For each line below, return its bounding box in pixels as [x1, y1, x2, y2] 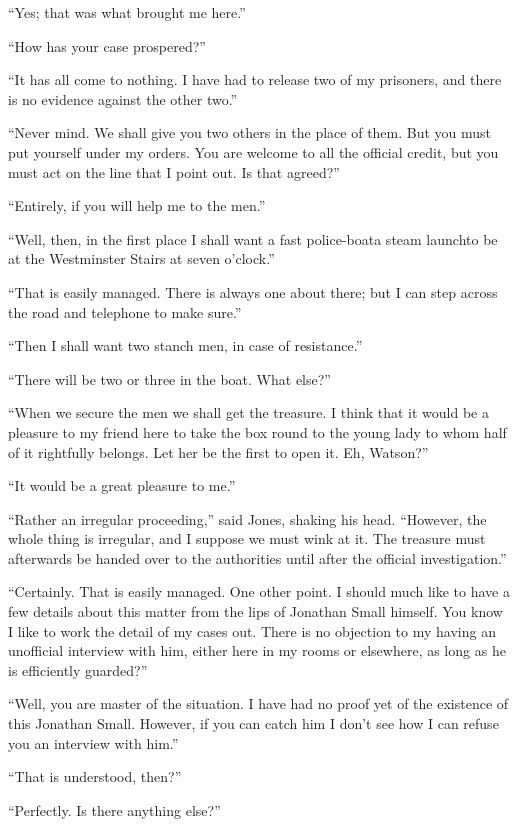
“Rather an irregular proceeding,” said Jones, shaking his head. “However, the [8, 508, 487, 529]
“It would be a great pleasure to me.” [8, 475, 236, 496]
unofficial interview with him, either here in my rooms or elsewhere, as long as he [8, 640, 506, 661]
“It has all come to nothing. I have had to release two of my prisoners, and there [8, 69, 502, 90]
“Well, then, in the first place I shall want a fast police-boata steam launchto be [8, 228, 498, 249]
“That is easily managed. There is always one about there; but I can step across [8, 281, 498, 302]
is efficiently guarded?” [8, 659, 148, 680]
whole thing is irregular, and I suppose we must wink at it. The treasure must [8, 528, 486, 549]
